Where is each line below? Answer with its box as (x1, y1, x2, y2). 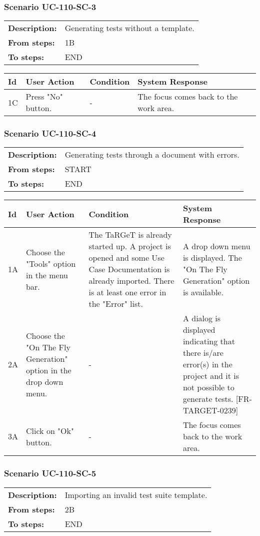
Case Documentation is (88, 263, 170, 275)
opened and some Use (88, 252, 164, 264)
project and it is (182, 370, 239, 382)
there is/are (182, 347, 223, 359)
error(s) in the (182, 358, 232, 370)
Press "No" (25, 91, 63, 103)
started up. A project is (88, 240, 171, 252)
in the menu (26, 269, 68, 281)
